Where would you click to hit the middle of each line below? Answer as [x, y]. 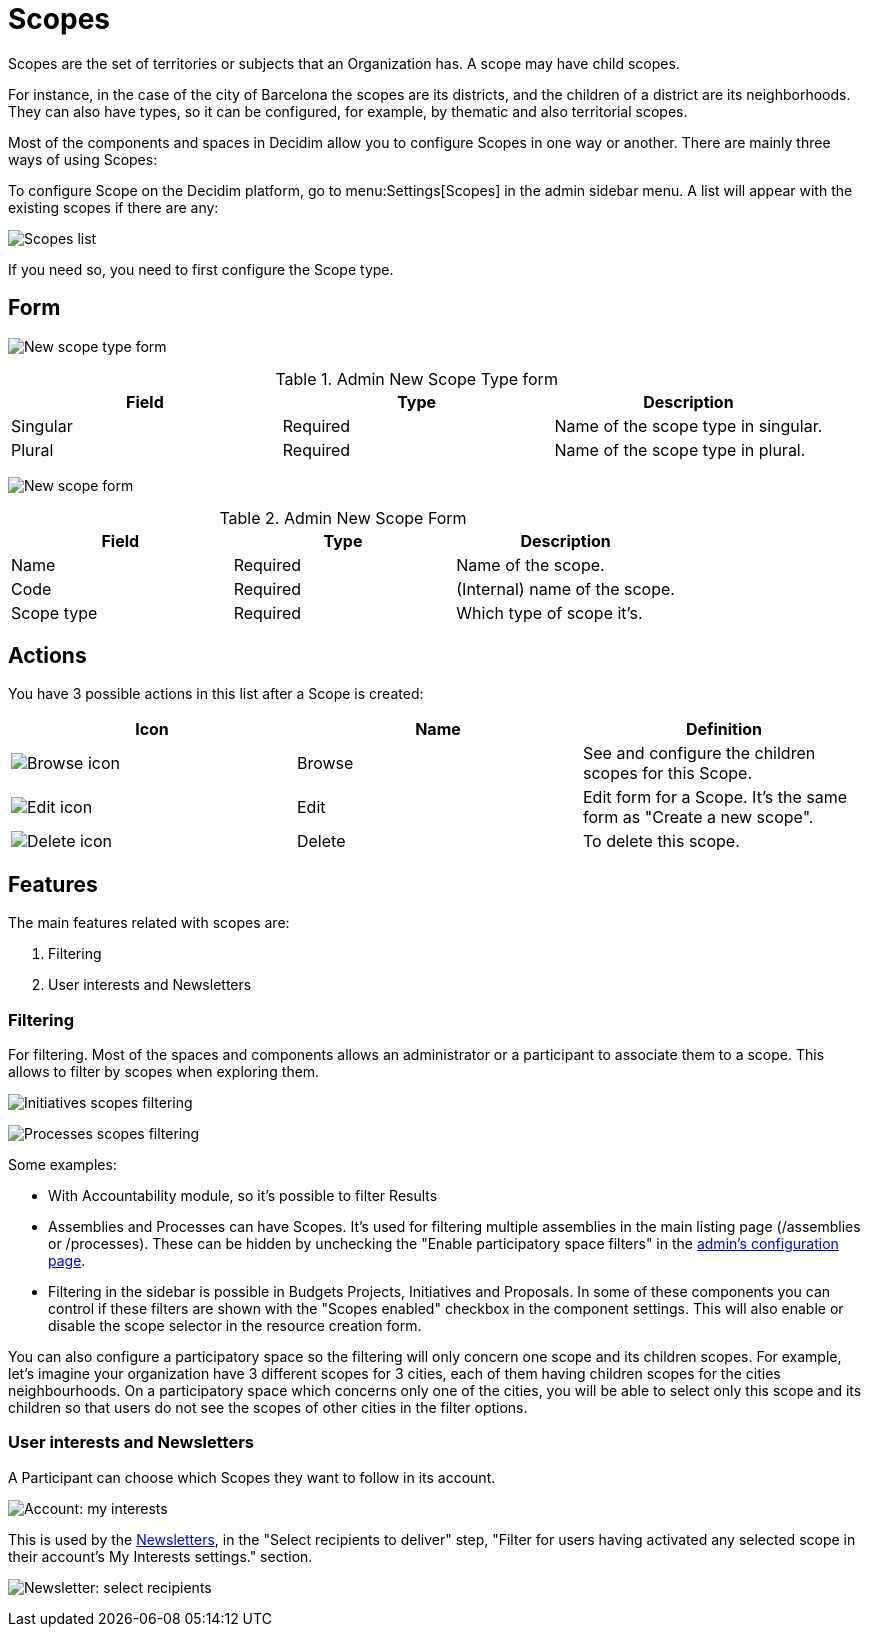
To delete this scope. [661, 841]
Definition [724, 729]
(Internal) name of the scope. [565, 588]
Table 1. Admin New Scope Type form [416, 378]
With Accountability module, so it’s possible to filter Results [243, 1196]
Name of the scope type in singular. [688, 425]
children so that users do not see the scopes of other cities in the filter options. [268, 1408]
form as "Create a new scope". [698, 817]
